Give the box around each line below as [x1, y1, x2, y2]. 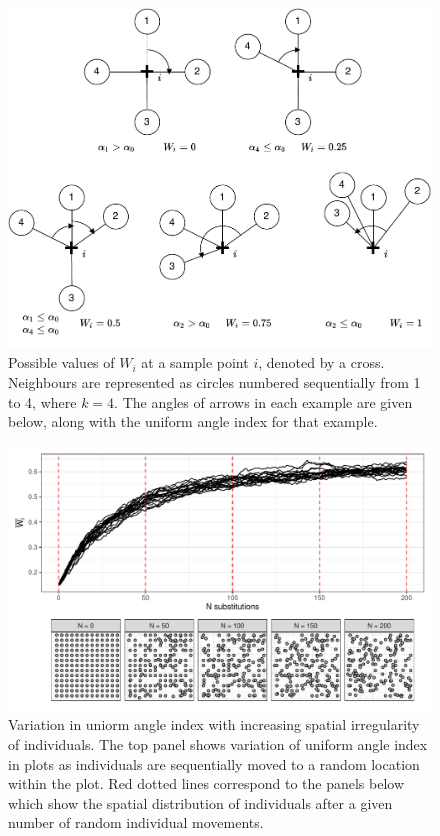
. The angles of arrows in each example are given [114, 391, 413, 412]
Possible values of [8, 352, 115, 373]
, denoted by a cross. [258, 352, 385, 373]
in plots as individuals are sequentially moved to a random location [8, 753, 420, 774]
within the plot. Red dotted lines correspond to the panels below [8, 773, 405, 794]
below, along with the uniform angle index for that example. [8, 411, 378, 432]
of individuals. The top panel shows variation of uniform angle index [8, 733, 428, 754]
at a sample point [141, 352, 249, 373]
